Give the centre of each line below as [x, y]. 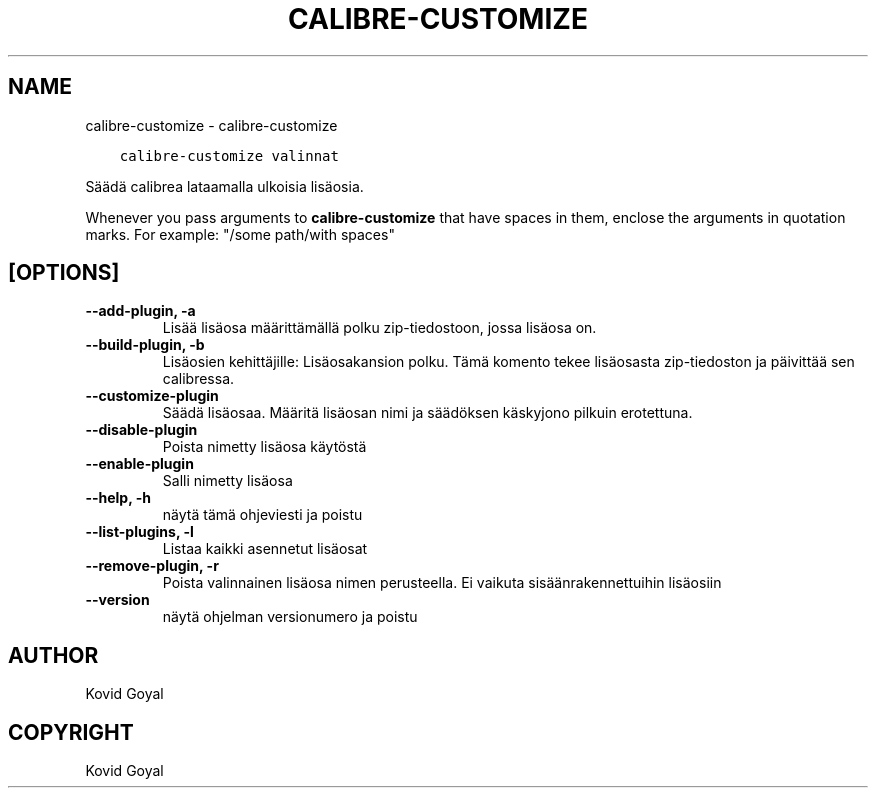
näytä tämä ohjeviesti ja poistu [262, 515]
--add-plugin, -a [140, 311]
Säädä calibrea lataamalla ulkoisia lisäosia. [224, 186]
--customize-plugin [152, 396]
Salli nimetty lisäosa [227, 481]
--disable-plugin [141, 430]
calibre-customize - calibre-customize [211, 125]
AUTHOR [53, 655]
